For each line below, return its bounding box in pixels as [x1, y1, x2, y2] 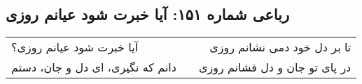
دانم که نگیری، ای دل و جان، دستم [11, 59, 176, 76]
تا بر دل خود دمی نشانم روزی [209, 39, 351, 56]
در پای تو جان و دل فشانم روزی [198, 59, 351, 76]
